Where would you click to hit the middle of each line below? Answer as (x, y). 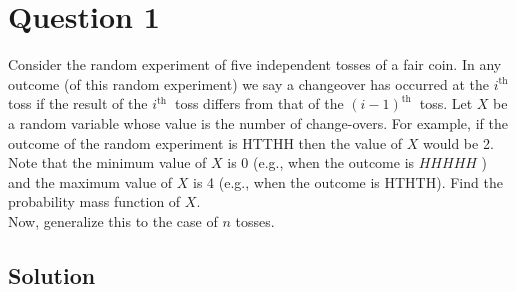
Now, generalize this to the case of (113, 220)
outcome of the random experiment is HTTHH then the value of (205, 142)
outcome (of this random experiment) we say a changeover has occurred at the (249, 83)
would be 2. (458, 142)
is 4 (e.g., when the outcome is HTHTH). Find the (348, 181)
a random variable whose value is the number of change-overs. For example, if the (258, 122)
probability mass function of (94, 201)
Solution (52, 274)
